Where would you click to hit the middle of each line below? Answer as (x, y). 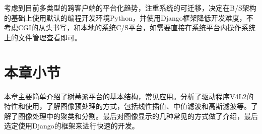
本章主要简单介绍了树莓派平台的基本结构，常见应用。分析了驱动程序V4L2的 (129, 96)
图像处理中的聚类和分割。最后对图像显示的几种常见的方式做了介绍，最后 (138, 116)
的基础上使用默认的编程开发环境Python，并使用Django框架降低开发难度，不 (129, 17)
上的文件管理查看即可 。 (43, 37)
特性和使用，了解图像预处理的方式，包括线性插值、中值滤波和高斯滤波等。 (127, 106)
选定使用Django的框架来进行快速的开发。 (72, 126)
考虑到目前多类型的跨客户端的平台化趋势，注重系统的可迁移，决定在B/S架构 (130, 8)
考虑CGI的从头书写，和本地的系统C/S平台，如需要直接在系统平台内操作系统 (130, 27)
